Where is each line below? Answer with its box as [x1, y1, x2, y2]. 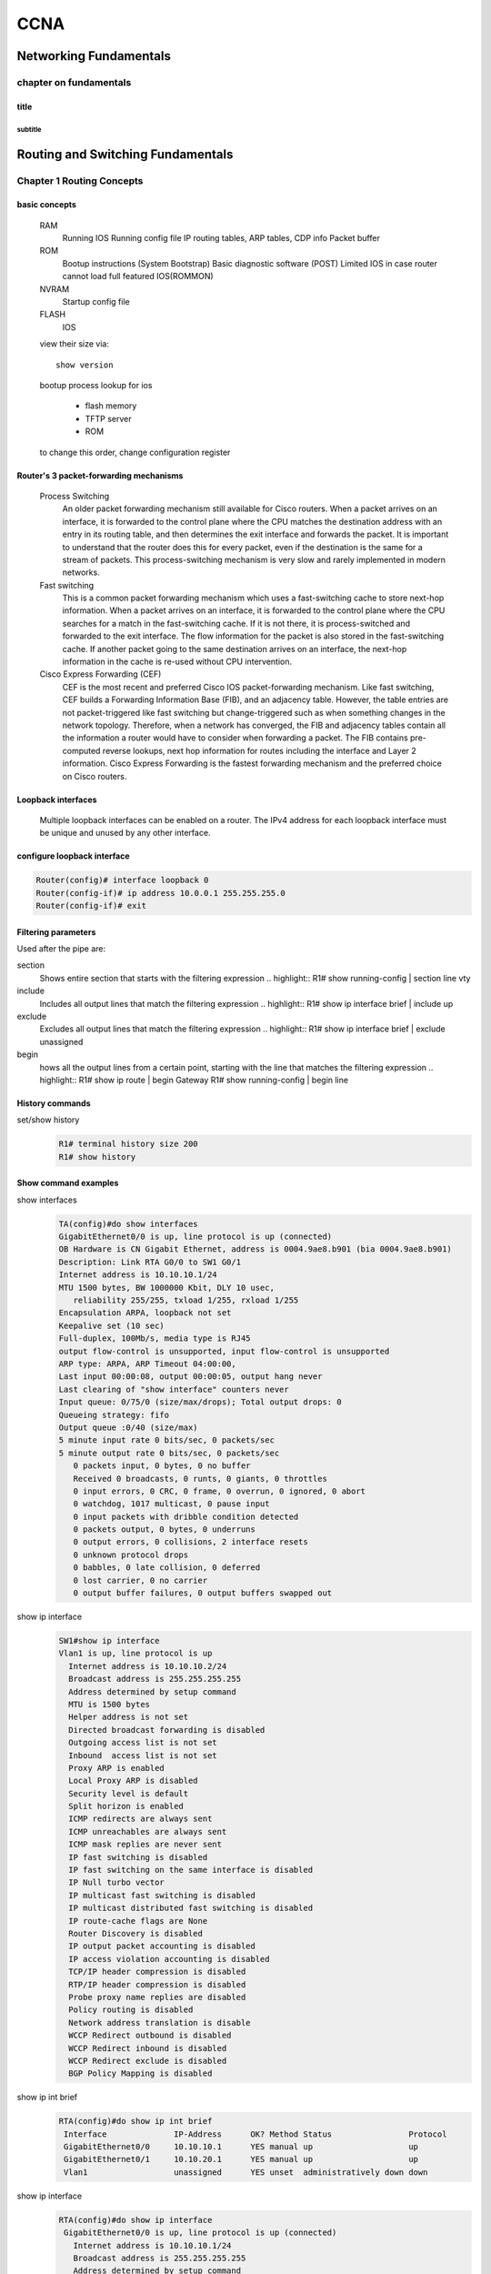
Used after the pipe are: [16, 943, 106, 954]
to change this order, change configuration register [39, 447, 231, 458]
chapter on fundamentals [16, 75, 132, 88]
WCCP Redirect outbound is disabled [68, 2030, 232, 2041]
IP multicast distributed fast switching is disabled [68, 1903, 314, 1914]
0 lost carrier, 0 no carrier [73, 1575, 208, 1585]
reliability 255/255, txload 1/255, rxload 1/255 [73, 1295, 299, 1305]
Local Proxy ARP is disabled [68, 1776, 199, 1786]
